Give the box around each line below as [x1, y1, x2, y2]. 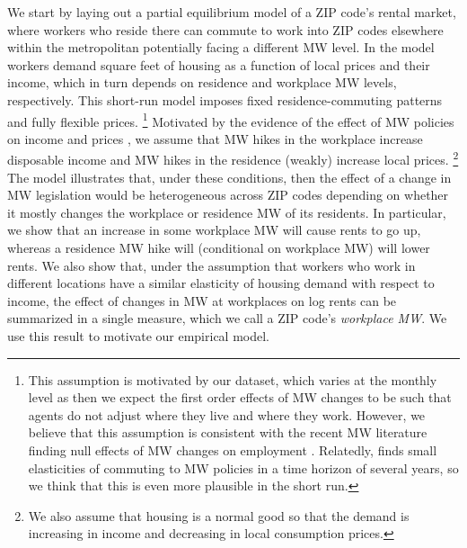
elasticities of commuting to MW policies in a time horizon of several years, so [28, 458, 459, 477]
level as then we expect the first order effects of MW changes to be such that [28, 388, 452, 407]
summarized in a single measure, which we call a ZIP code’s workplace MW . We [7, 309, 447, 328]
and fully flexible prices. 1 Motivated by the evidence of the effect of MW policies [7, 109, 454, 130]
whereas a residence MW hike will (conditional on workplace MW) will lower [7, 238, 430, 257]
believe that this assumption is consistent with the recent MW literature [28, 423, 427, 442]
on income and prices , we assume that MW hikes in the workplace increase [7, 129, 423, 148]
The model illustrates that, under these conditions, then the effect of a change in [7, 167, 452, 186]
